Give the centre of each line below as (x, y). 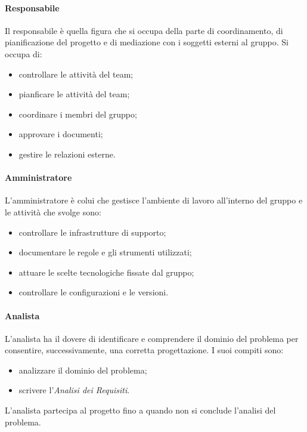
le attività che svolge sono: (53, 212)
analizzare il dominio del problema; (83, 370)
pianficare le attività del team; (74, 94)
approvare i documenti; (61, 134)
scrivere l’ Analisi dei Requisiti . (74, 390)
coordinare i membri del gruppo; (78, 114)
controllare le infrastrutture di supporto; (92, 232)
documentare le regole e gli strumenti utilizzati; (105, 252)
